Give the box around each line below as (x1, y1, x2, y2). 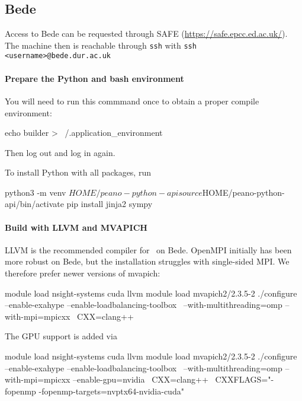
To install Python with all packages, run (5, 166, 151, 179)
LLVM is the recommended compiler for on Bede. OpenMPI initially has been (5, 243, 292, 256)
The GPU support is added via (5, 330, 117, 342)
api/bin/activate (5, 198, 64, 210)
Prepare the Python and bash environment (5, 72, 184, 84)
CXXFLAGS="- (215, 373, 274, 386)
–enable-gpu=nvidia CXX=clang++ (73, 373, 208, 386)
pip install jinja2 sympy (66, 198, 153, 210)
